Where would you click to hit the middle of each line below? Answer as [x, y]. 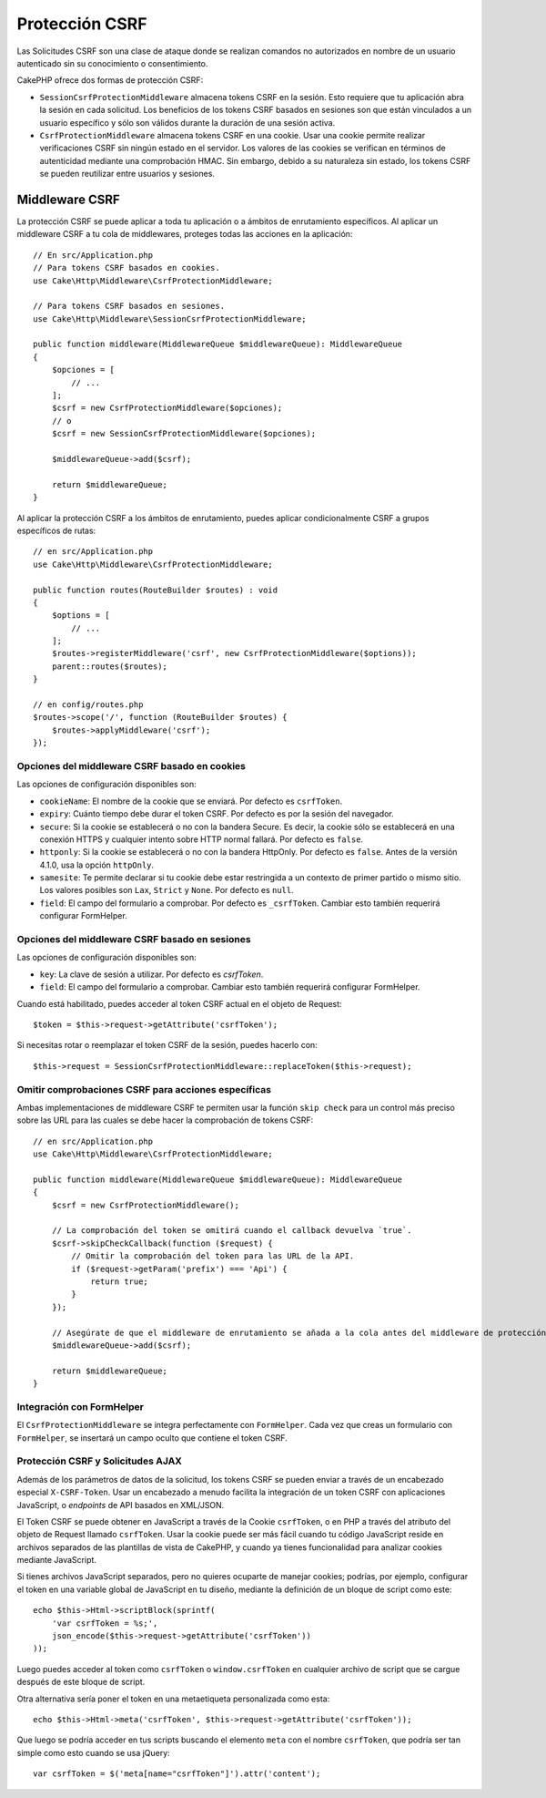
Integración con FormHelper [81, 1406]
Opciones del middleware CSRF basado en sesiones [134, 940]
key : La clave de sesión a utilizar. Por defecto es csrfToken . [152, 974]
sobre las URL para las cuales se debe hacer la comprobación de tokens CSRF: [165, 1120]
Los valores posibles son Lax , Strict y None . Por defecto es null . [167, 890]
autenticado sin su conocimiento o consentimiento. [112, 63]
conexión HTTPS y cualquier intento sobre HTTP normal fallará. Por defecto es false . [202, 839]
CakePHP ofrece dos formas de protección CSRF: [110, 80]
